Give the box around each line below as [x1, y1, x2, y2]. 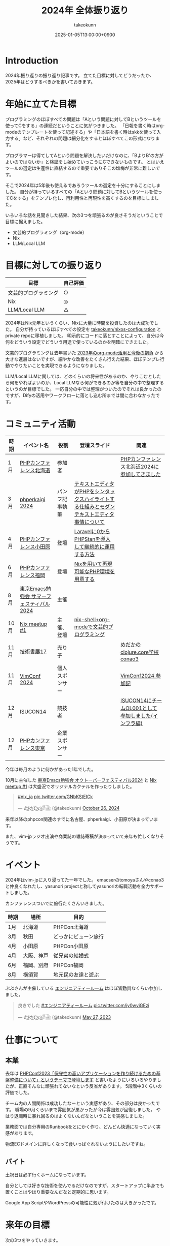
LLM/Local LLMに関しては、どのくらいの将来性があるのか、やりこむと [5, 373, 153, 379]
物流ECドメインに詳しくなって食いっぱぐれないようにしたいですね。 [5, 1141, 148, 1147]
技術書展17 [19, 648, 47, 655]
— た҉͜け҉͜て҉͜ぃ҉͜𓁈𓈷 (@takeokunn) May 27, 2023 [17, 1014, 111, 1020]
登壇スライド [79, 442, 110, 449]
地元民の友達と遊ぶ [53, 971, 100, 979]
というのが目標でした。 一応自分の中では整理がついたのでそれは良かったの [5, 386, 162, 392]
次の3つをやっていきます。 [5, 1237, 61, 1243]
